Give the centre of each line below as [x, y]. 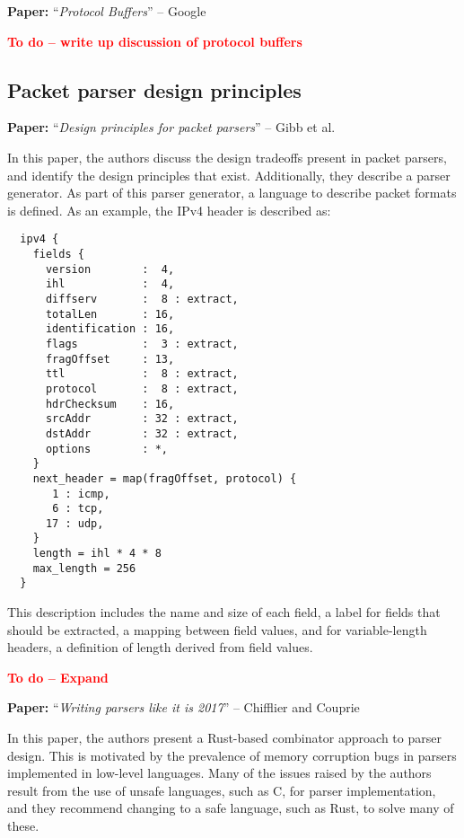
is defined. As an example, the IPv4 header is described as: [169, 210]
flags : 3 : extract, [142, 344]
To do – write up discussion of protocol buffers [155, 41]
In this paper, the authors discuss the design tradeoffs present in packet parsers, [227, 157]
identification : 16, [110, 329]
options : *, [106, 449]
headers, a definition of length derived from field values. [160, 647]
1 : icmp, [81, 494]
